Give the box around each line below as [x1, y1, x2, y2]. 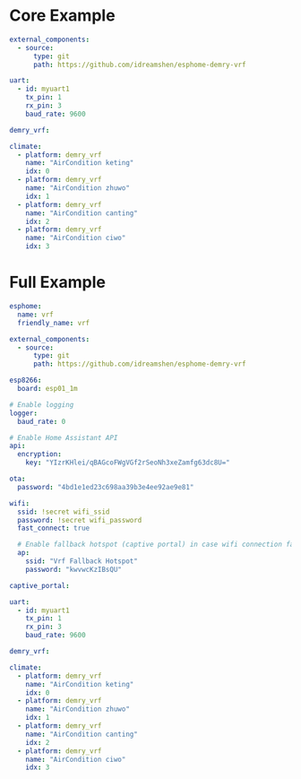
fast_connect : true [17, 524, 90, 533]
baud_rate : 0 [17, 417, 66, 426]
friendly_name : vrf [17, 318, 90, 327]
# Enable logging [9, 400, 74, 409]
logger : [9, 409, 39, 418]
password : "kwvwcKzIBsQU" [25, 565, 123, 574]
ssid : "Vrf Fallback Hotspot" [25, 557, 139, 566]
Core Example [9, 5, 116, 26]
